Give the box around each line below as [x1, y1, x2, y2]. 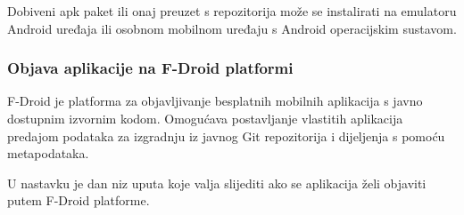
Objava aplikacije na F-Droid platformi [7, 57, 294, 79]
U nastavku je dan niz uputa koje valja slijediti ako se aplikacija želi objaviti [7, 173, 427, 192]
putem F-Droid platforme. [7, 191, 150, 210]
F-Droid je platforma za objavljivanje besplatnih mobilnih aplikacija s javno [7, 92, 423, 110]
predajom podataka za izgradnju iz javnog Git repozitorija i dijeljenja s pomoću [7, 126, 445, 145]
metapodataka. [7, 144, 89, 163]
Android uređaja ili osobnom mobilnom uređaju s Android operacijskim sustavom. [7, 19, 457, 37]
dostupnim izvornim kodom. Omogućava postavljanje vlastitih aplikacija [7, 109, 403, 127]
